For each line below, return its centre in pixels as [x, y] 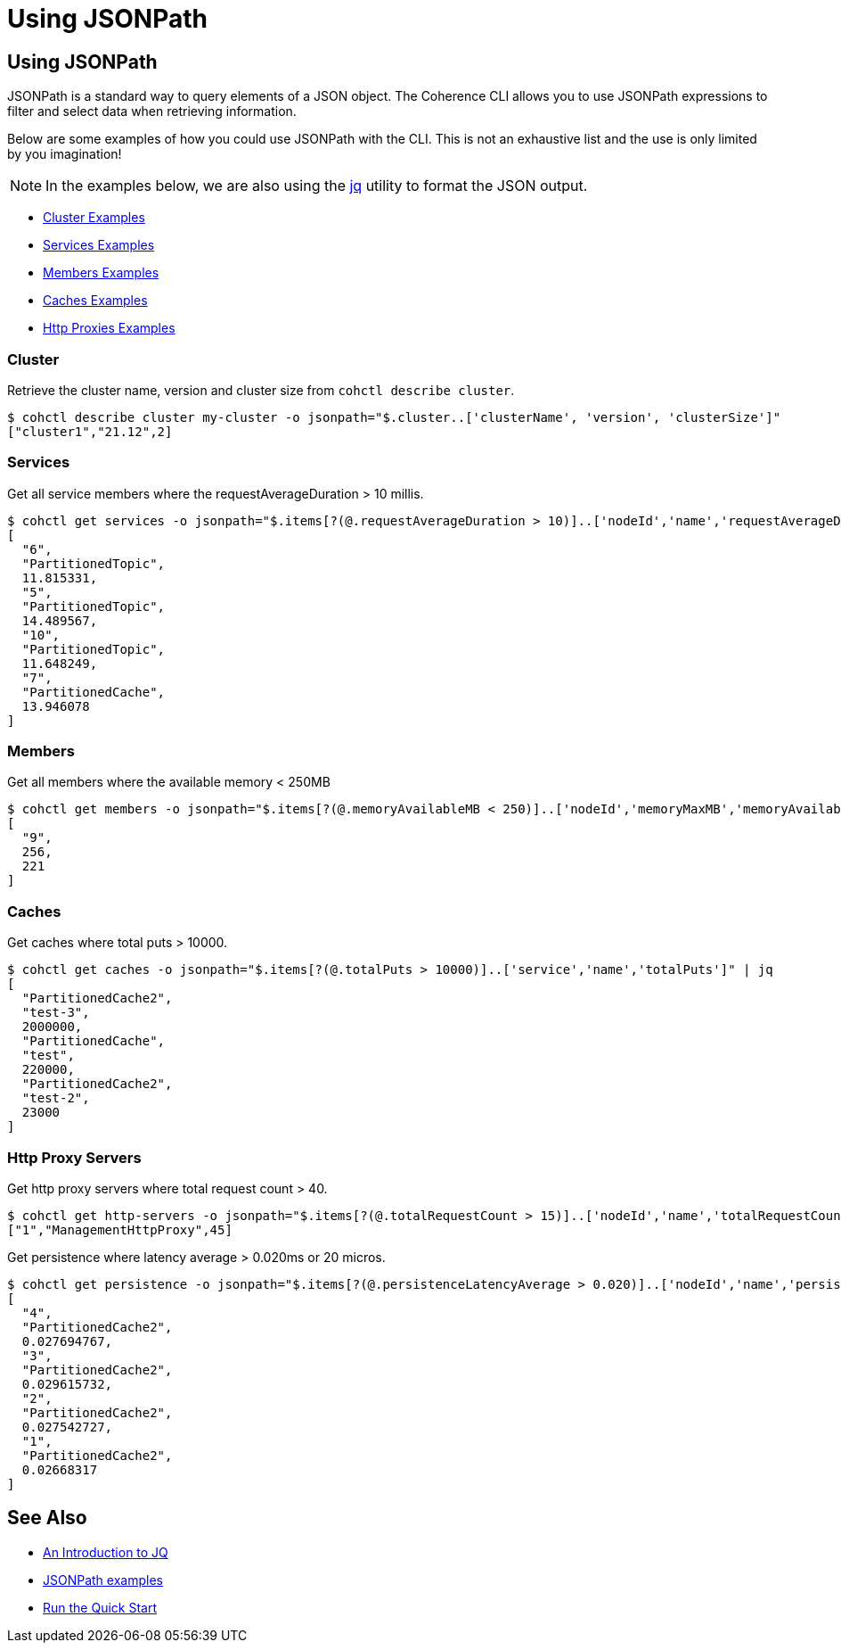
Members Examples [101, 273]
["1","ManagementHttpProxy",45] [120, 1229]
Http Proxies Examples [109, 328]
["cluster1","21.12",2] [90, 431]
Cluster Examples [94, 218]
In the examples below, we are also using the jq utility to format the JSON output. [317, 186]
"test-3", [56, 1013]
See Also [47, 1518]
